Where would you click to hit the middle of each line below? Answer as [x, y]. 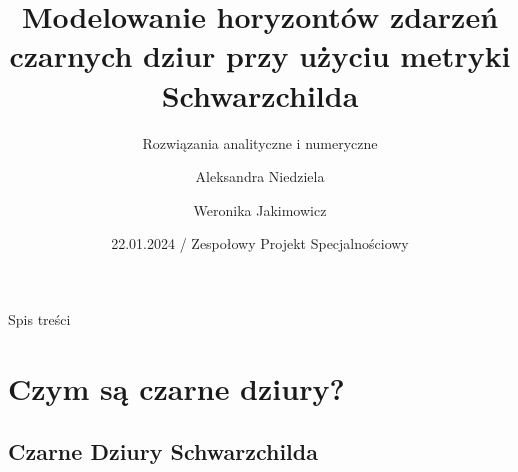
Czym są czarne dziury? [176, 387]
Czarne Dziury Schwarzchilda [163, 451]
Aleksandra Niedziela [260, 176]
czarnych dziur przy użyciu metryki [260, 55]
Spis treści [39, 318]
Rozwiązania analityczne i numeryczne [260, 142]
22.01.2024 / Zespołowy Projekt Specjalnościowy [260, 243]
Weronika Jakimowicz [260, 209]
